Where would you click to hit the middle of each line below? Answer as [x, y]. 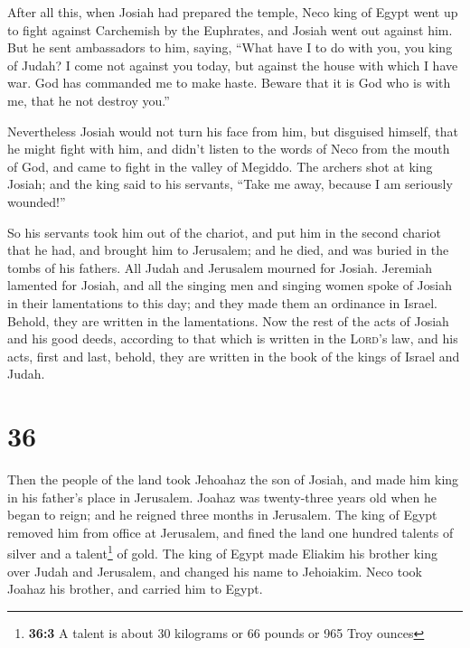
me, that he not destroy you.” [89, 100]
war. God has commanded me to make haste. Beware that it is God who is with [229, 83]
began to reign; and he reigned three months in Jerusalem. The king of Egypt [222, 515]
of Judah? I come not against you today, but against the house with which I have [233, 65]
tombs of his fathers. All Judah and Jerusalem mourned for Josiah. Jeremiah [220, 267]
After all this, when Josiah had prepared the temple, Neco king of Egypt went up [233, 12]
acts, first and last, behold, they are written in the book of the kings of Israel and [234, 356]
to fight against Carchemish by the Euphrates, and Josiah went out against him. [230, 29]
